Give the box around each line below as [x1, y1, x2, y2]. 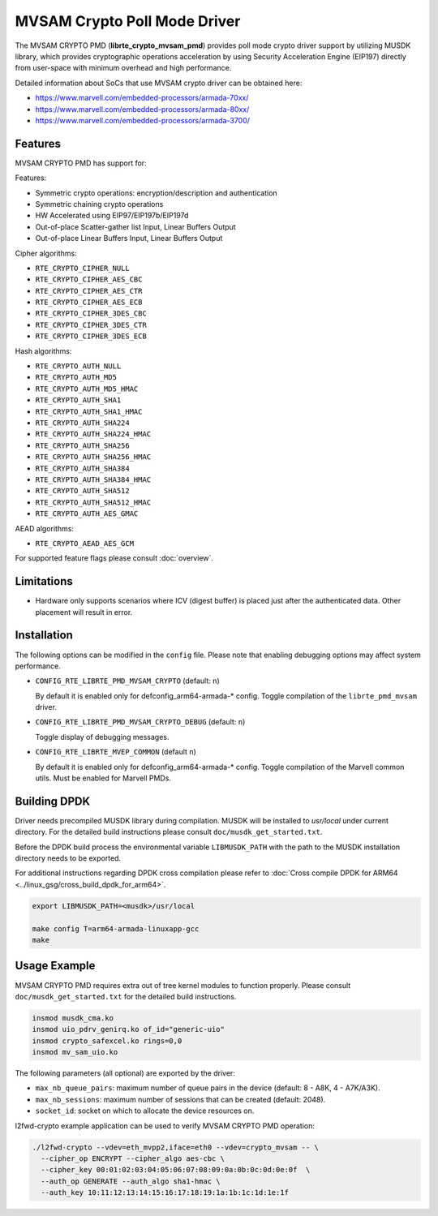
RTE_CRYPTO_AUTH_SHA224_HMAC [35, 430, 152, 439]
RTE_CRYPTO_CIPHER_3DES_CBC [35, 309, 148, 318]
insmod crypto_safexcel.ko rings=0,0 [32, 1036, 182, 1046]
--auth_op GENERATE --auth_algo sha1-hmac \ [41, 1176, 221, 1186]
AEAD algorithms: [15, 523, 75, 533]
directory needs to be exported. [15, 853, 122, 863]
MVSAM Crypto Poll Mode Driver [15, 12, 241, 30]
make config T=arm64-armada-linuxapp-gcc [32, 924, 200, 933]
